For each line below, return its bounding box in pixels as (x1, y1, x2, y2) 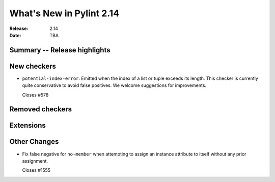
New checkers (9, 62, 56, 71)
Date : (9, 32, 21, 38)
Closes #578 (22, 92, 49, 98)
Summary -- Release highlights (9, 46, 111, 54)
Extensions (9, 121, 46, 130)
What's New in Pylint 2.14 (9, 8, 120, 19)
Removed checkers (9, 105, 72, 114)
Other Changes (9, 137, 59, 146)
